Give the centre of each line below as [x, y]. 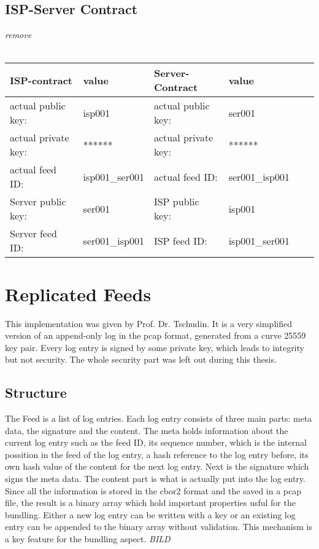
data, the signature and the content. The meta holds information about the [147, 430]
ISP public [176, 202]
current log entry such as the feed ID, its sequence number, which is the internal [156, 442]
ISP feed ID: [180, 240]
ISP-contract [41, 80]
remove [18, 35]
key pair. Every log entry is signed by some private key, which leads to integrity [155, 347]
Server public [38, 202]
